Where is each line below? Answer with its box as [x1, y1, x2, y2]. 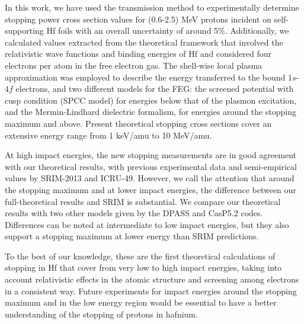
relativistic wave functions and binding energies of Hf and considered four [5, 47, 272, 60]
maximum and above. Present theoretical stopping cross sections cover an [5, 117, 272, 129]
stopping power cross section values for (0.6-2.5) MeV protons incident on [5, 12, 271, 25]
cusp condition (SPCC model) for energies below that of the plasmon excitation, [5, 94, 297, 106]
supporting [5, 24, 44, 37]
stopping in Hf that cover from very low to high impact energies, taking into [5, 261, 281, 274]
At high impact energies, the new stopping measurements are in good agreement [5, 149, 296, 161]
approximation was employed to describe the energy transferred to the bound [5, 70, 286, 83]
